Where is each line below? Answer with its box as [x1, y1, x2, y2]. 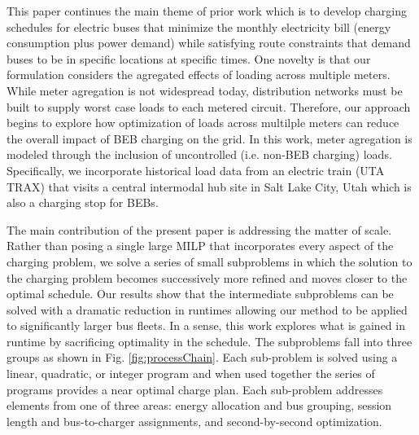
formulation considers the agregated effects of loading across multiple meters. [7, 66, 391, 83]
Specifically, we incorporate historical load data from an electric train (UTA [7, 161, 385, 178]
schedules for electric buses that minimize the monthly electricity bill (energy [7, 18, 391, 35]
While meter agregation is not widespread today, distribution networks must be [7, 81, 403, 99]
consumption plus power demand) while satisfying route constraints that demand [7, 34, 411, 51]
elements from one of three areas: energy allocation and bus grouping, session [7, 397, 392, 414]
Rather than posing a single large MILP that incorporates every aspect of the [7, 237, 394, 254]
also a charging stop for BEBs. [7, 194, 159, 211]
